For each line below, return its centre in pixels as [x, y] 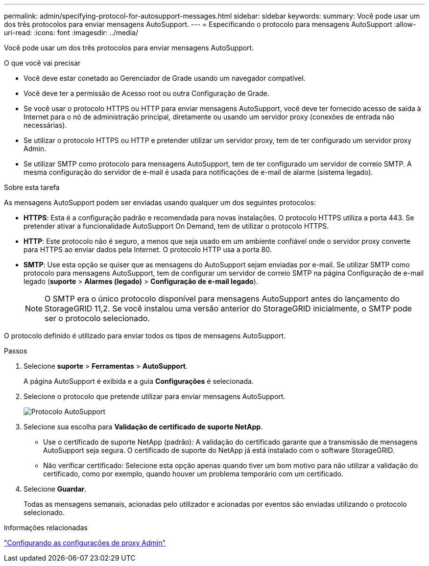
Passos [16, 351]
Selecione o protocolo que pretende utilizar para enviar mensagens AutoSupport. [155, 396]
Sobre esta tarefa [32, 187]
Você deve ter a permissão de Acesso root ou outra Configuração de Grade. [146, 93]
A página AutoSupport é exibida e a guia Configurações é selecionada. [139, 381]
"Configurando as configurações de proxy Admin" [85, 543]
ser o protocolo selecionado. [97, 318]
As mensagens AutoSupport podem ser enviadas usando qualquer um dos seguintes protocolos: [160, 202]
